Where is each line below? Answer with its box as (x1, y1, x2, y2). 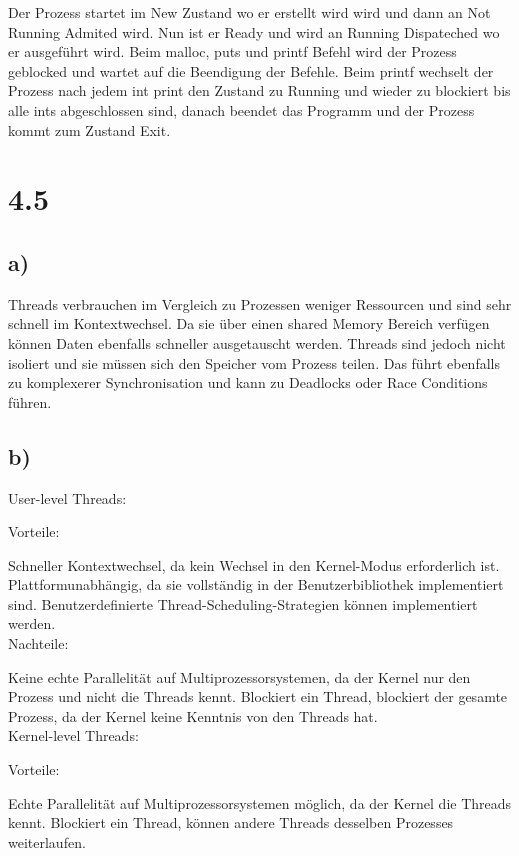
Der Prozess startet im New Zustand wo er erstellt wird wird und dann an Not (8, 2, 491, 22)
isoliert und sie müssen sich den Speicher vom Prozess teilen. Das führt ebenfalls (8, 352, 500, 373)
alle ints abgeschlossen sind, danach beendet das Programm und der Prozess (8, 99, 475, 120)
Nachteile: (8, 633, 69, 654)
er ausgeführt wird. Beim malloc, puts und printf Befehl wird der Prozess (8, 41, 457, 62)
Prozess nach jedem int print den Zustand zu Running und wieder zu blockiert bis (8, 80, 511, 101)
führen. (8, 391, 52, 412)
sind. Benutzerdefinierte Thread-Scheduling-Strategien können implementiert (8, 593, 478, 614)
